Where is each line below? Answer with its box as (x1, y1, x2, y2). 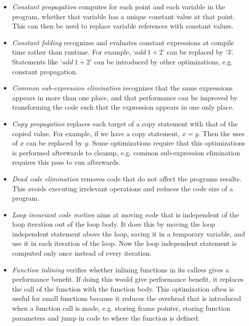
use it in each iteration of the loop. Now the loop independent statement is (12, 238, 237, 248)
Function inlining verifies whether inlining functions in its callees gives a (12, 264, 229, 274)
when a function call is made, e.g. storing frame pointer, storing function (12, 303, 230, 313)
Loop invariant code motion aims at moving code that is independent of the (12, 209, 239, 219)
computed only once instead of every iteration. (12, 248, 152, 258)
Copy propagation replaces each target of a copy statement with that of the (12, 118, 238, 128)
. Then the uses (198, 128, 245, 138)
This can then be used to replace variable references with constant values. (12, 21, 234, 31)
